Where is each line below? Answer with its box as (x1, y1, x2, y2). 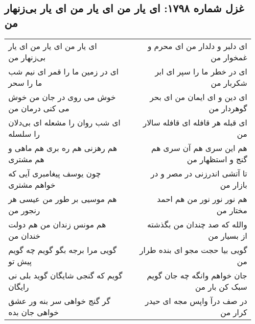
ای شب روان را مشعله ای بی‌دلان (8, 116, 121, 128)
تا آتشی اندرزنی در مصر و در (150, 167, 247, 179)
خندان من (8, 229, 41, 241)
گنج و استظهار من (186, 153, 247, 165)
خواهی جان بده (8, 306, 59, 318)
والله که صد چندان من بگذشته (147, 218, 247, 230)
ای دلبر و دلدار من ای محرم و (147, 40, 247, 51)
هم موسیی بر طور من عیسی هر (8, 193, 117, 204)
